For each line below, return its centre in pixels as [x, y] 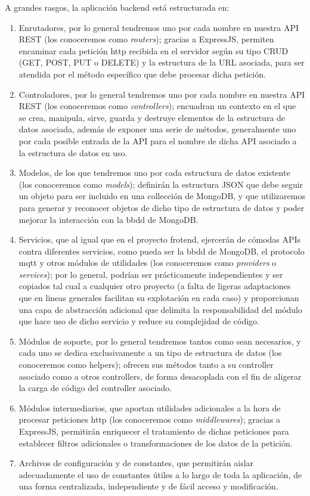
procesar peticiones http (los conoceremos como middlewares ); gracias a [150, 419]
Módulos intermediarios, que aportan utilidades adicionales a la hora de [150, 407]
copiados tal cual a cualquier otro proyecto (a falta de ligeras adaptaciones [155, 286]
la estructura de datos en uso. [73, 152]
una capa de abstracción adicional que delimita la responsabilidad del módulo [160, 309]
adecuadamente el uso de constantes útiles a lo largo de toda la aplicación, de [160, 474]
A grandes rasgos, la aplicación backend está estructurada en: [117, 7]
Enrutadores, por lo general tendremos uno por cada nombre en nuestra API [159, 27]
